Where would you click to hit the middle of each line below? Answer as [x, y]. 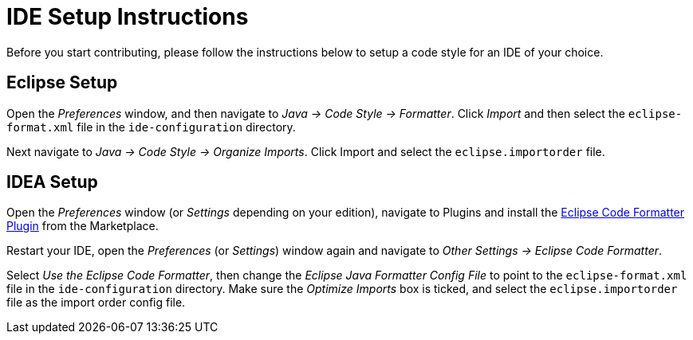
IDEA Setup [52, 182]
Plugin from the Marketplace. [83, 226]
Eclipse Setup [62, 83]
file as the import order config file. [96, 303]
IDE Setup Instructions [128, 17]
